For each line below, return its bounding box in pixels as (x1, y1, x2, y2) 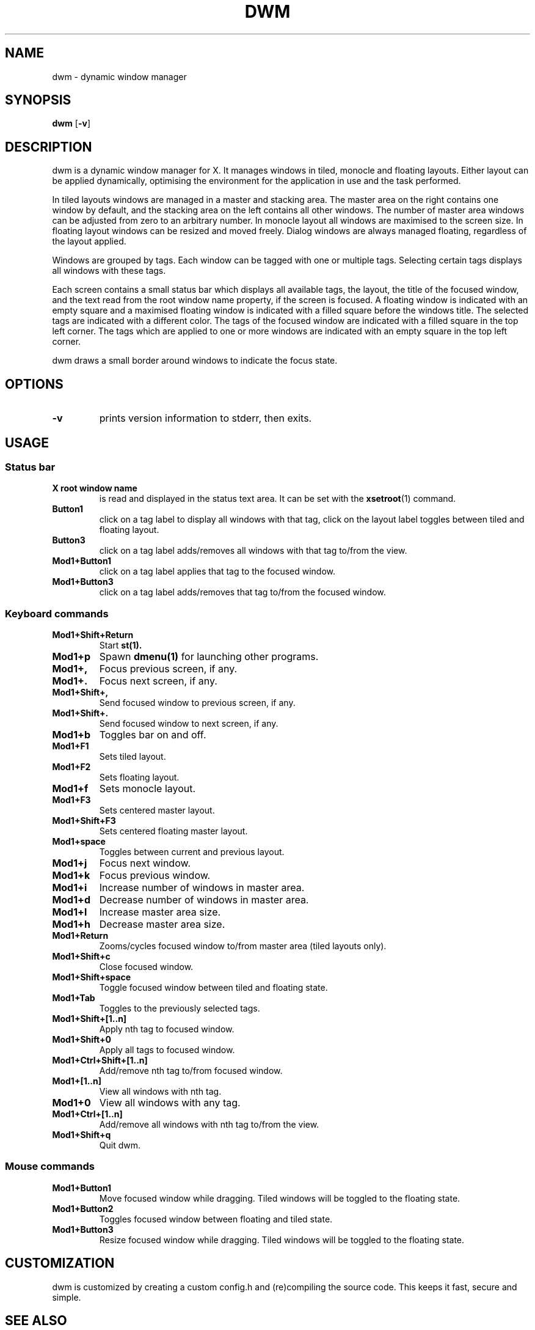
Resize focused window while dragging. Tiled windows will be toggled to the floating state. (99, 1234, 465, 1245)
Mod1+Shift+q (52, 1130, 111, 1141)
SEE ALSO (5, 1313, 67, 1329)
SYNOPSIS (5, 92, 71, 108)
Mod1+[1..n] (52, 1076, 102, 1087)
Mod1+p (52, 650, 91, 663)
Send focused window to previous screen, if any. (99, 697, 296, 708)
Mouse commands (5, 1160, 95, 1173)
